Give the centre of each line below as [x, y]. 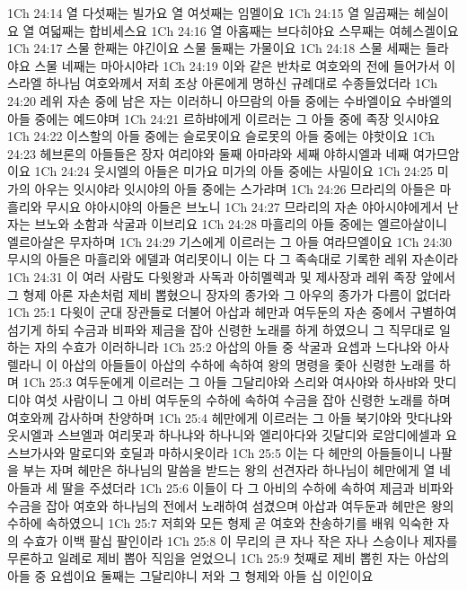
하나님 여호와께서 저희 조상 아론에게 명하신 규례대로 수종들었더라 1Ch [242, 83]
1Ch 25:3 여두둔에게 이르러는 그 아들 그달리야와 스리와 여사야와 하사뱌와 [226, 382]
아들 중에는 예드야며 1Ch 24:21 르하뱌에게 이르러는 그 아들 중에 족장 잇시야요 [224, 118]
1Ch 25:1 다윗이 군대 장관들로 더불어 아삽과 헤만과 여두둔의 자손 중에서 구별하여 [232, 312]
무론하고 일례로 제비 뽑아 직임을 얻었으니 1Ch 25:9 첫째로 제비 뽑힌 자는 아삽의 [229, 558]
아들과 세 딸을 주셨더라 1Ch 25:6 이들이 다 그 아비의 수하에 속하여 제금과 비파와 [230, 488]
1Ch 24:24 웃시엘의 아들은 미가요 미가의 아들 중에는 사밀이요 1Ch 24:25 [233, 171]
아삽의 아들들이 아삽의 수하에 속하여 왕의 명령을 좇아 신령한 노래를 [248, 364]
